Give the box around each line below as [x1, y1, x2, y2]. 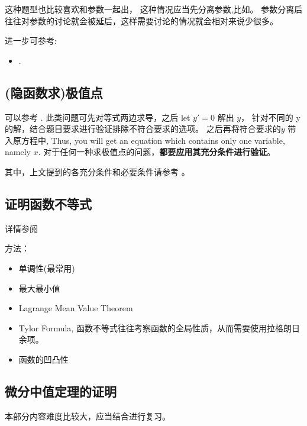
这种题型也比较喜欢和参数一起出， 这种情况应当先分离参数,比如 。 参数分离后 [5, 3, 303, 15]
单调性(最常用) [18, 262, 75, 274]
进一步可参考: [5, 34, 57, 47]
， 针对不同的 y [241, 111, 300, 123]
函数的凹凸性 [18, 353, 69, 365]
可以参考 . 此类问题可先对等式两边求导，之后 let [5, 111, 190, 123]
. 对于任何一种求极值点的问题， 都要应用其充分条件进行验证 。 [38, 146, 276, 158]
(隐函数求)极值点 [5, 83, 103, 101]
